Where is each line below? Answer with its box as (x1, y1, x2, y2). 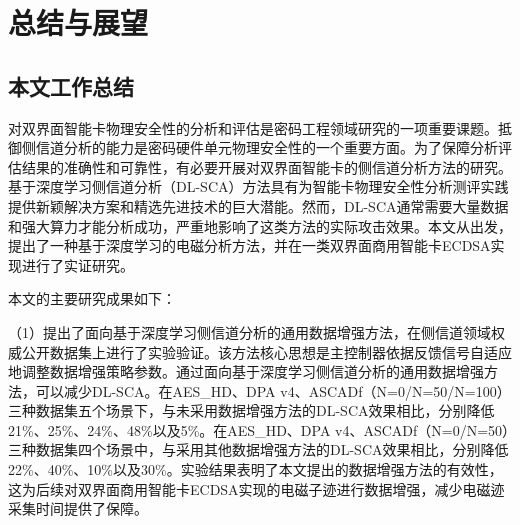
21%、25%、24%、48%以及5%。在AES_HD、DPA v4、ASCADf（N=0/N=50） (8, 419, 510, 440)
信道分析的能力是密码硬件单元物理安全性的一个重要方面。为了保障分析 (35, 137, 498, 158)
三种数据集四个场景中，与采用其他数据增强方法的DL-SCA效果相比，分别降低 (8, 439, 509, 460)
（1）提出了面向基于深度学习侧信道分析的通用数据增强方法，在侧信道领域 (8, 321, 491, 342)
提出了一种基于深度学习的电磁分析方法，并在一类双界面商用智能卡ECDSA (8, 235, 491, 256)
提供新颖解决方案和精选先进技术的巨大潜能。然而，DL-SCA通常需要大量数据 (8, 195, 509, 216)
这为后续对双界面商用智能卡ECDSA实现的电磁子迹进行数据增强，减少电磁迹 (8, 478, 505, 499)
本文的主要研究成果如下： (8, 288, 176, 309)
